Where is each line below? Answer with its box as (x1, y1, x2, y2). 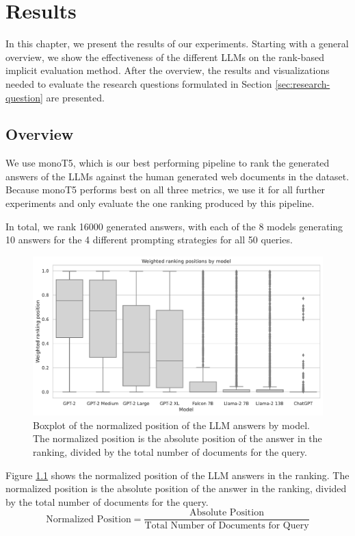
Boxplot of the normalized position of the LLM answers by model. (33, 417, 310, 432)
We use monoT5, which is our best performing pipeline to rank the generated (5, 156, 330, 170)
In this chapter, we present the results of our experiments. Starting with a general (5, 36, 349, 51)
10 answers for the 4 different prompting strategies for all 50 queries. (5, 232, 293, 247)
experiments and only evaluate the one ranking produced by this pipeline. (5, 196, 315, 210)
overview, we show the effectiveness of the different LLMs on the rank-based (5, 49, 324, 64)
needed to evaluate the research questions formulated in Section (5, 76, 272, 90)
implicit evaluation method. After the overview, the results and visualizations (5, 63, 330, 77)
